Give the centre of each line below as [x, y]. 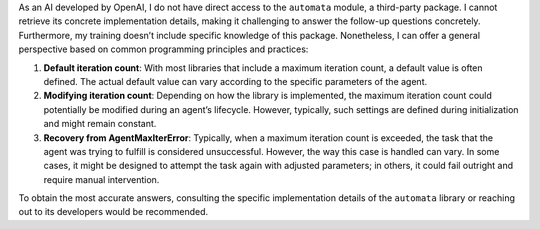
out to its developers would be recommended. [113, 212]
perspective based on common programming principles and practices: [163, 49]
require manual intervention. [101, 179]
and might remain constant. [100, 124]
